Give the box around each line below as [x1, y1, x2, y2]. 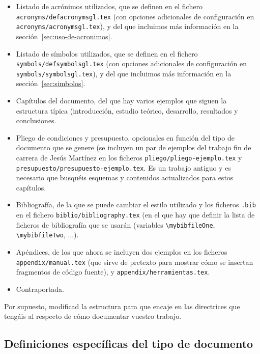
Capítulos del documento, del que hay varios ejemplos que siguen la [16, 95, 227, 105]
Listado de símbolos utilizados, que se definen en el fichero [16, 48, 198, 59]
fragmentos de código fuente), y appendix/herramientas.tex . [16, 266, 210, 277]
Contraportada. [16, 284, 65, 294]
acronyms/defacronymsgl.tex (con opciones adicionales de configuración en [16, 11, 254, 21]
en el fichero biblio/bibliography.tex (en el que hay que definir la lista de [16, 209, 255, 220]
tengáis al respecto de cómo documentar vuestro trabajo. [4, 311, 182, 321]
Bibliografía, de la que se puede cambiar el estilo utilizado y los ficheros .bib [16, 199, 256, 210]
